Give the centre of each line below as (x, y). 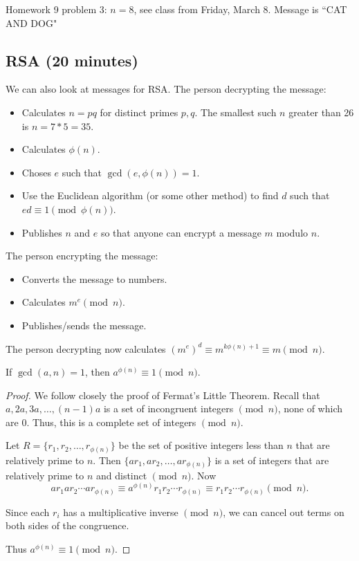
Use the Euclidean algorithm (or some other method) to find (150, 195)
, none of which (310, 408)
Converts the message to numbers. (94, 278)
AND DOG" (31, 22)
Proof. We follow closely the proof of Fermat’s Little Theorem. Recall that (163, 395)
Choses (36, 172)
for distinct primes (139, 112)
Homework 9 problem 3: (56, 9)
